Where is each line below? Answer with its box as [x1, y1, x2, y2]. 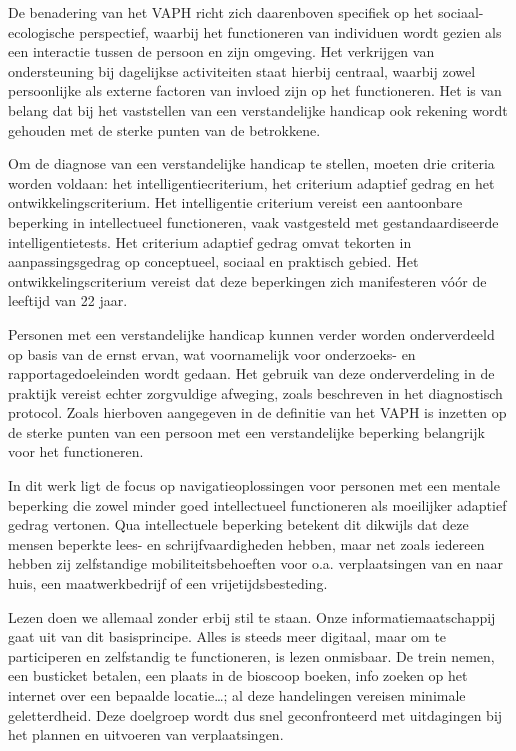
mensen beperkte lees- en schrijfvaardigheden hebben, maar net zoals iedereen [8, 533, 485, 554]
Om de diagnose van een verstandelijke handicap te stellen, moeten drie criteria [8, 153, 495, 174]
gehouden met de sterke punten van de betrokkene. [8, 119, 321, 140]
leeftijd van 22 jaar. [8, 290, 128, 311]
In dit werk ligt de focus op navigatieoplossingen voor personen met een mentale [8, 475, 500, 496]
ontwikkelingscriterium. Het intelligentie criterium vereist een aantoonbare [8, 192, 463, 213]
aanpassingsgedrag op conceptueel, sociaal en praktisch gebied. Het [8, 251, 419, 272]
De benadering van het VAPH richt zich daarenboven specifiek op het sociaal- [8, 2, 484, 22]
